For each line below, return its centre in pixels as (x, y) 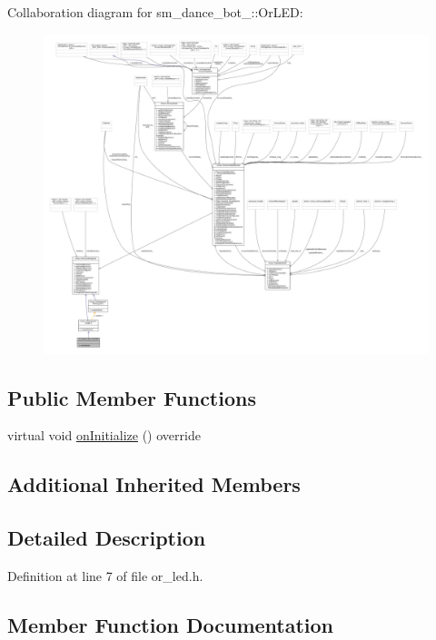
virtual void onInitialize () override (104, 435)
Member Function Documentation (171, 624)
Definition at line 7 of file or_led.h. (105, 575)
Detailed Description (107, 538)
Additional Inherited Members (154, 484)
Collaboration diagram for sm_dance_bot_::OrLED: (155, 12)
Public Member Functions (132, 397)
